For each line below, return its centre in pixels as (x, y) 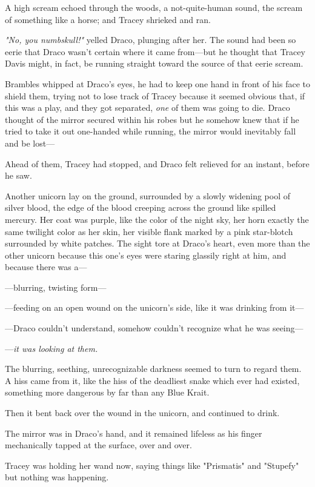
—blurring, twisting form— (56, 287)
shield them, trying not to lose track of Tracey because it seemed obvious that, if (155, 95)
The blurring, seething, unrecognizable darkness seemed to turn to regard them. (153, 369)
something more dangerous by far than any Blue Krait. (107, 392)
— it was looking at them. (51, 348)
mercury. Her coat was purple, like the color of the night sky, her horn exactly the (157, 219)
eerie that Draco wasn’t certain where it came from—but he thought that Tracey (155, 51)
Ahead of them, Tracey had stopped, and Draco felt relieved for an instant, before (157, 163)
